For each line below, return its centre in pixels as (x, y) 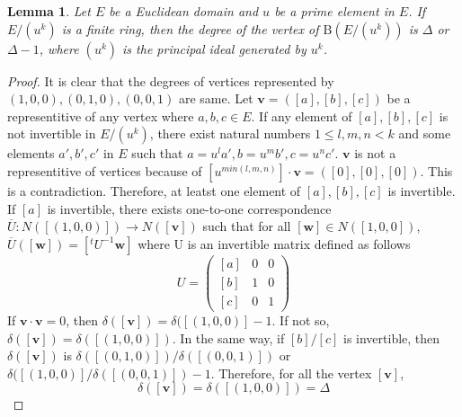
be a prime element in (334, 11)
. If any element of (302, 115)
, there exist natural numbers (230, 133)
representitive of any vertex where (101, 115)
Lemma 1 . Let (49, 11)
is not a (375, 153)
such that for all (247, 226)
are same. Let (216, 98)
